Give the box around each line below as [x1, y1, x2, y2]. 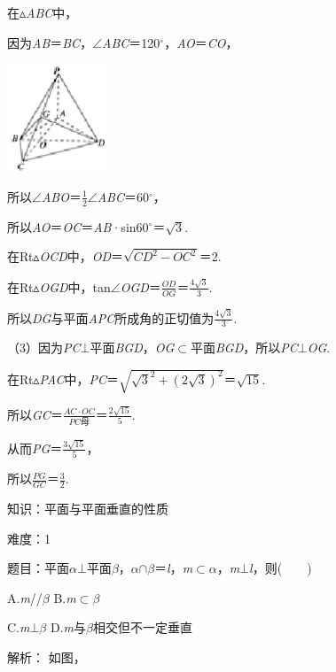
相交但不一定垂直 [92, 618, 192, 637]
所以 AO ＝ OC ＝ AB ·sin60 [7, 217, 149, 236]
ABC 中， [26, 4, 78, 21]
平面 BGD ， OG [90, 338, 175, 357]
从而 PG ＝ [7, 438, 63, 457]
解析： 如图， [7, 648, 86, 667]
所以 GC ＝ [7, 405, 63, 423]
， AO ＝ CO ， [164, 33, 238, 51]
